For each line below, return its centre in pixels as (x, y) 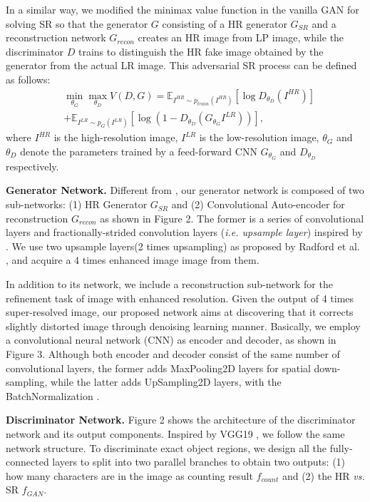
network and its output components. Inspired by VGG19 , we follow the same (175, 433)
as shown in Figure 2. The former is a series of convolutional (232, 218)
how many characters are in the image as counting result (129, 475)
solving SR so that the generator (77, 23)
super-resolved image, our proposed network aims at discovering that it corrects (180, 312)
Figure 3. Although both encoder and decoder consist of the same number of (173, 354)
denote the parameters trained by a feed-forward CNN (139, 152)
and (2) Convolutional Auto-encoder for (258, 204)
